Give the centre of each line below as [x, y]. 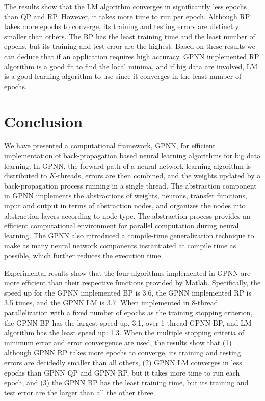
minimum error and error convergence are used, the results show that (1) [118, 342]
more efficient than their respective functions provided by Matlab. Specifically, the [132, 283]
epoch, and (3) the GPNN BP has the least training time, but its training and [126, 382]
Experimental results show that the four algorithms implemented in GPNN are [127, 272]
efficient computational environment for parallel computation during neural [122, 225]
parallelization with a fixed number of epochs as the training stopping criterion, [128, 312]
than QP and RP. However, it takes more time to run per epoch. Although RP [127, 16]
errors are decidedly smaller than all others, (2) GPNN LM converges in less [123, 362]
